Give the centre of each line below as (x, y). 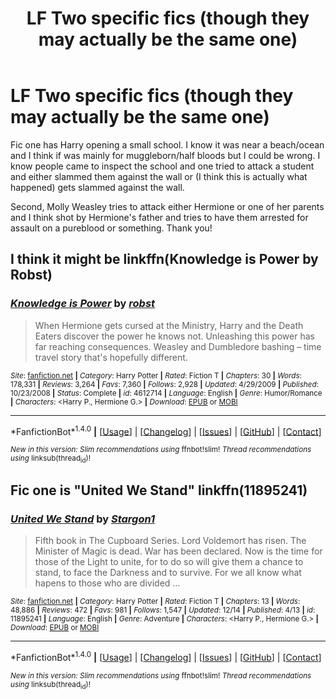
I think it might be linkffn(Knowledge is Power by (164, 259)
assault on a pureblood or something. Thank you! (111, 228)
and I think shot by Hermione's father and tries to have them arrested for (159, 217)
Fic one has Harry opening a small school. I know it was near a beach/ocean (167, 144)
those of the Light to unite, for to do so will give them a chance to (169, 562)
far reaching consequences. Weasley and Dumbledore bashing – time (178, 346)
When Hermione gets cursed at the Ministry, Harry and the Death (169, 325)
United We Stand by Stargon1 (83, 519)
